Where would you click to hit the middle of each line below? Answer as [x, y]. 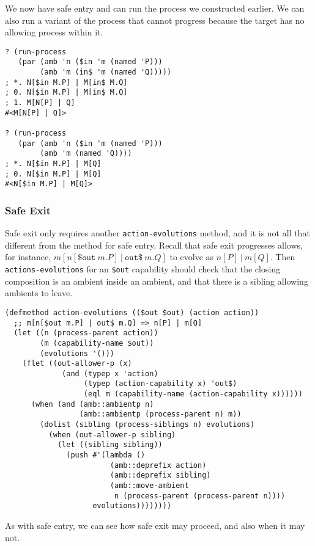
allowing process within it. [54, 32]
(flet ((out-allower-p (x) [77, 364]
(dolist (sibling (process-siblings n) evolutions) [147, 425]
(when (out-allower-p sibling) [112, 435]
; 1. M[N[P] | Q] [40, 103]
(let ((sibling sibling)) [110, 445]
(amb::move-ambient [149, 486]
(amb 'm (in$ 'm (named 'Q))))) [106, 72]
